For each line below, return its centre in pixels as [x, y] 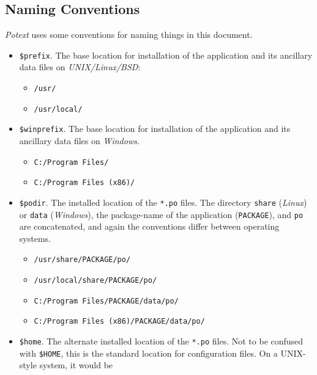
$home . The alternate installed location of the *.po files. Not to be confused [161, 341]
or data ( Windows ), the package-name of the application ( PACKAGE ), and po [161, 214]
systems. [35, 238]
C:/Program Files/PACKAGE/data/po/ [106, 301]
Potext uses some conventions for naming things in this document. [129, 35]
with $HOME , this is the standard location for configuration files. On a [148, 353]
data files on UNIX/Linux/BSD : [80, 67]
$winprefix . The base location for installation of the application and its [155, 129]
